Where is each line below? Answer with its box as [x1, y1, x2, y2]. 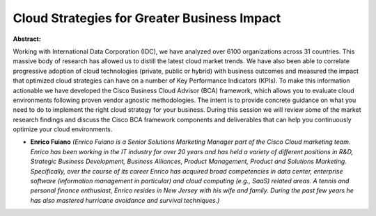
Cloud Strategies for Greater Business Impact [13, 10, 281, 26]
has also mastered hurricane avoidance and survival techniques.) [30, 196, 220, 204]
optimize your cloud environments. [13, 125, 113, 133]
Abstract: [13, 35, 41, 43]
